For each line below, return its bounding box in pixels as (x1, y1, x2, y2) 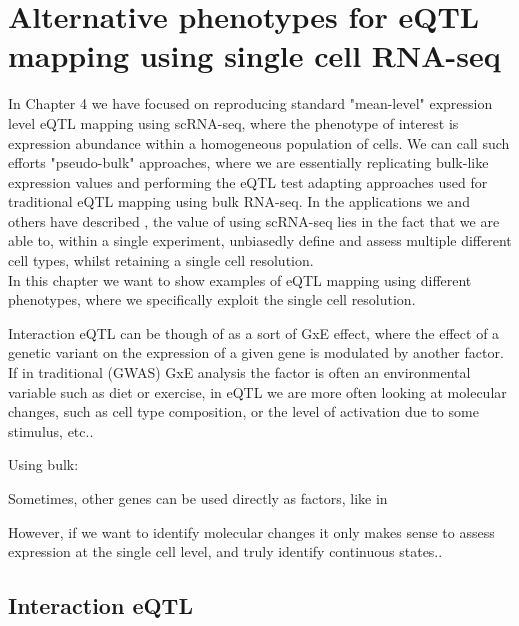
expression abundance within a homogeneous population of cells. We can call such (8, 132, 510, 153)
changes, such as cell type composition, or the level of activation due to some (8, 401, 479, 422)
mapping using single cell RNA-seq (8, 35, 501, 76)
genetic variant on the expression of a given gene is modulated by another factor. (8, 342, 504, 363)
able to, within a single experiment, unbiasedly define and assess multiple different (8, 230, 512, 251)
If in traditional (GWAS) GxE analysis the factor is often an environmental (8, 362, 471, 383)
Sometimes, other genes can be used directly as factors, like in (8, 488, 388, 508)
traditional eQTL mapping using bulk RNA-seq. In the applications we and (8, 191, 470, 212)
